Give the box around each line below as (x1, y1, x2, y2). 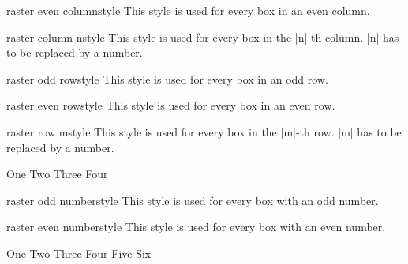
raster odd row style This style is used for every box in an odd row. (6, 70, 328, 87)
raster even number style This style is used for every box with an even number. (6, 218, 386, 235)
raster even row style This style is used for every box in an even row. (6, 97, 335, 113)
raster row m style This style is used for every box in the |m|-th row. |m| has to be (6, 123, 402, 139)
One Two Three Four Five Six (6, 244, 152, 261)
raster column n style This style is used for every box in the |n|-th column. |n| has (6, 28, 399, 45)
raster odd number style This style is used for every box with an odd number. (6, 191, 379, 208)
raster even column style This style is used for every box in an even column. (6, 2, 370, 18)
